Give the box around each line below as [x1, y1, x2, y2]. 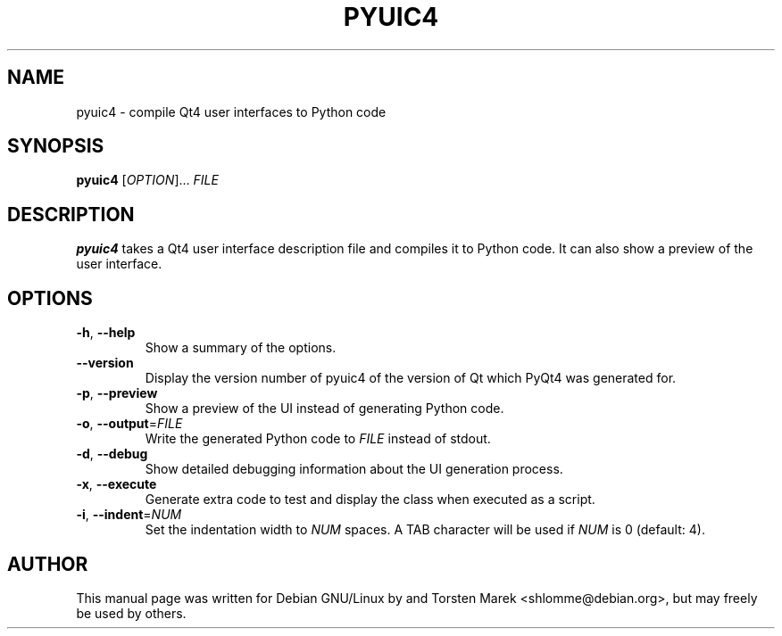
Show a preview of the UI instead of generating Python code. [145, 401, 504, 417]
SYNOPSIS [7, 135, 104, 158]
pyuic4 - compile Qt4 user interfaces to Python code [76, 103, 387, 120]
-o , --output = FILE [76, 416, 183, 432]
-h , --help [76, 325, 136, 341]
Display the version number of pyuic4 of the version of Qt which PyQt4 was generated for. [145, 370, 677, 386]
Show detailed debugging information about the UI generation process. [145, 461, 563, 477]
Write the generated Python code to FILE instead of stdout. [145, 431, 491, 447]
